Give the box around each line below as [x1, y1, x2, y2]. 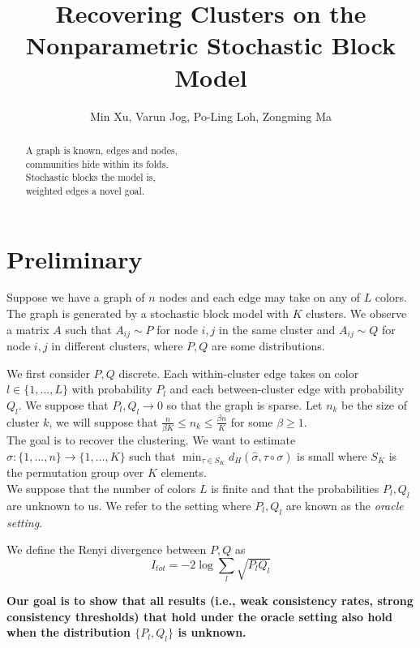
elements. [161, 464, 207, 481]
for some [230, 413, 273, 430]
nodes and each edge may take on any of [159, 289, 360, 306]
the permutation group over [6, 464, 144, 481]
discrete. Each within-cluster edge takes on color [118, 364, 359, 381]
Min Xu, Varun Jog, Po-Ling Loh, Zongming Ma [90, 107, 332, 124]
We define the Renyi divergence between [6, 541, 207, 558]
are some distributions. [212, 337, 325, 354]
